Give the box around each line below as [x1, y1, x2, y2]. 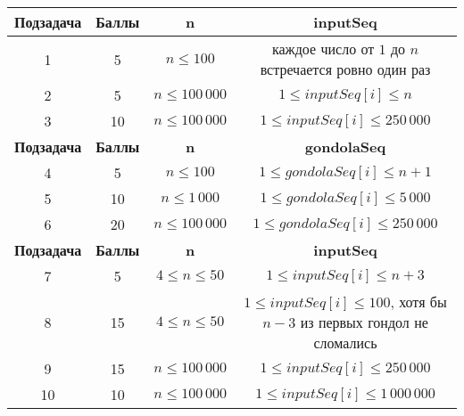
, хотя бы [390, 291, 447, 312]
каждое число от [271, 38, 375, 59]
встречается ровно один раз [260, 59, 431, 79]
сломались [313, 332, 377, 353]
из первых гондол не [300, 312, 428, 332]
